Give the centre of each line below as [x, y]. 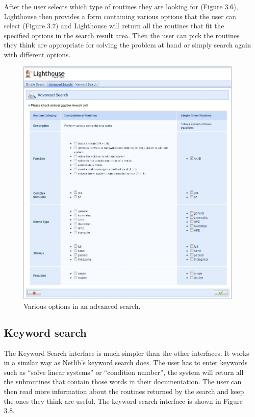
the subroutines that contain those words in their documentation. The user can [123, 382]
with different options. [37, 54]
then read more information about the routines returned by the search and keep [124, 391]
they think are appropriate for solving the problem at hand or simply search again [127, 45]
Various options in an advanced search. [82, 306]
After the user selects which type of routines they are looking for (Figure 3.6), [121, 6]
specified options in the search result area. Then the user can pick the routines [122, 35]
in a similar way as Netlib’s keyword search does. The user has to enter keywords [126, 362]
